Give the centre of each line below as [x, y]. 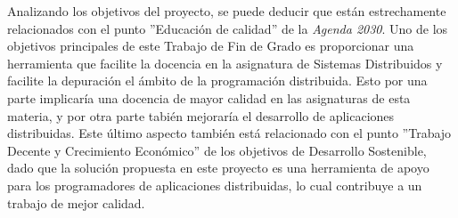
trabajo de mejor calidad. [76, 202]
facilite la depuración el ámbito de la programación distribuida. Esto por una [217, 81]
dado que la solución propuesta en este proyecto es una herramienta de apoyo [218, 168]
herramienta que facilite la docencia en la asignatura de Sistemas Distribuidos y [225, 63]
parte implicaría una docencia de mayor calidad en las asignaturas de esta [209, 97]
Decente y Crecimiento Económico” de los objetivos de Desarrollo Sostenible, [217, 150]
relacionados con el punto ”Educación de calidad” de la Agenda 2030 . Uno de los [228, 28]
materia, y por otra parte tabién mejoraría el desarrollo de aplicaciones [201, 115]
